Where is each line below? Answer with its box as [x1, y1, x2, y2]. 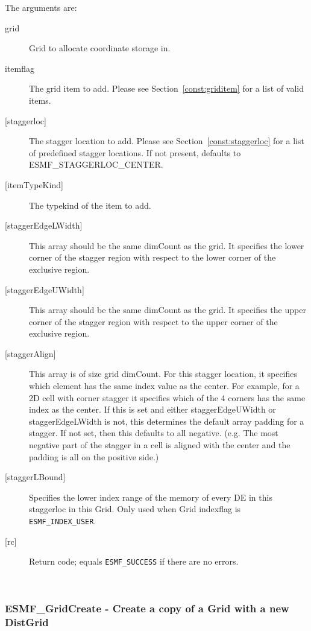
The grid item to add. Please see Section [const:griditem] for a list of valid [29, 82, 304, 95]
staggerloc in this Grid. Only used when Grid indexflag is [29, 503, 241, 515]
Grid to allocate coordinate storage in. [29, 42, 171, 54]
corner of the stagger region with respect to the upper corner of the [29, 315, 278, 328]
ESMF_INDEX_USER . [29, 515, 96, 527]
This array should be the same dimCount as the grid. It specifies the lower [29, 239, 304, 252]
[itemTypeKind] [5, 178, 63, 191]
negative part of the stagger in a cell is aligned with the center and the [29, 439, 291, 451]
